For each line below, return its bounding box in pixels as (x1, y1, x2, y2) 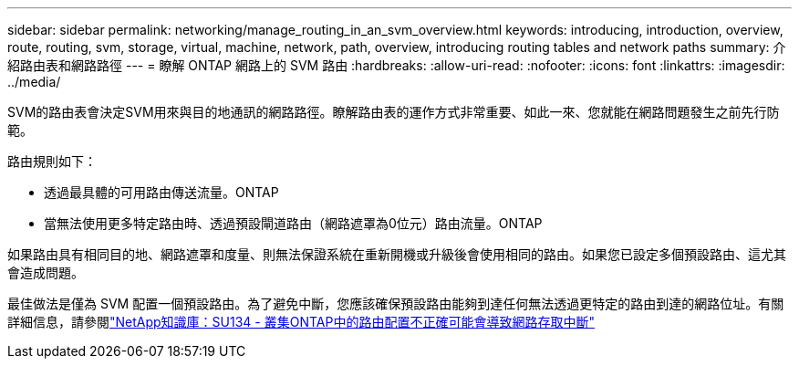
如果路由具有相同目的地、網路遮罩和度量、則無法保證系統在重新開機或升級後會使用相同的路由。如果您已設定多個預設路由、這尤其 (7, 246, 786, 262)
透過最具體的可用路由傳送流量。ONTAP (44, 184, 279, 200)
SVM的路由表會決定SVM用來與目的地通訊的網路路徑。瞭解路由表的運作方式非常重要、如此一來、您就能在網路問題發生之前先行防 (7, 104, 780, 120)
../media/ (7, 74, 61, 89)
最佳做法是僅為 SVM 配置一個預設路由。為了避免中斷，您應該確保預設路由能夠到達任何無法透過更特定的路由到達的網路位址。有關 (7, 296, 784, 311)
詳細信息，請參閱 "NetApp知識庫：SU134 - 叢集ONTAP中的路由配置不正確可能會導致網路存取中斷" (7, 314, 595, 329)
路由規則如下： (7, 153, 97, 169)
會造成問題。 (7, 265, 84, 280)
